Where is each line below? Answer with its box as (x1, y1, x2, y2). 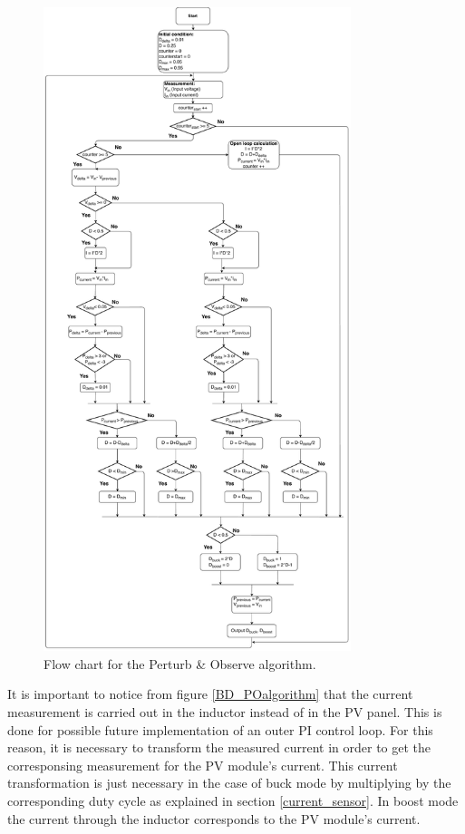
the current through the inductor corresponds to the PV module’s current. (7, 809, 421, 828)
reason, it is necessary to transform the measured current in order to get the (7, 738, 431, 757)
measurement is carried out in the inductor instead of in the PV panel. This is (7, 703, 442, 722)
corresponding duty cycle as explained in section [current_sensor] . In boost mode (7, 791, 459, 810)
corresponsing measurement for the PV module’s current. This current (7, 755, 398, 774)
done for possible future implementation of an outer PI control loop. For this (7, 720, 433, 739)
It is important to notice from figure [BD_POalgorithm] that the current (7, 684, 413, 703)
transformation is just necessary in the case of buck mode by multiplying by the (7, 773, 451, 792)
